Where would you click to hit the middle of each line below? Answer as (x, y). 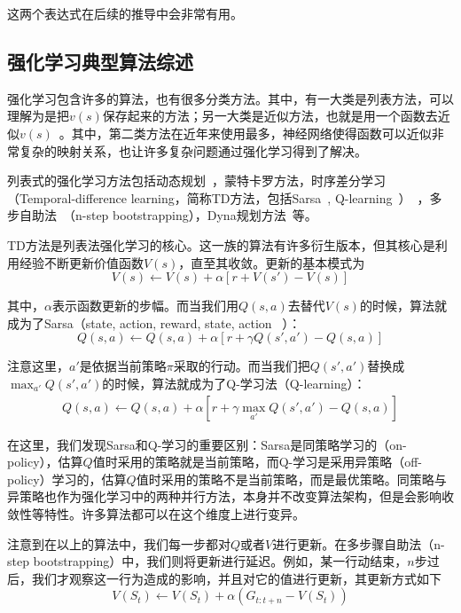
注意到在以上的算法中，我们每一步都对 (119, 543)
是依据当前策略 (123, 366)
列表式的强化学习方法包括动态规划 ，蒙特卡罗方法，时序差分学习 (196, 181)
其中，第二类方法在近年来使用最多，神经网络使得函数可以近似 (251, 133)
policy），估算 (45, 462)
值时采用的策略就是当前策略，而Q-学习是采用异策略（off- (258, 462)
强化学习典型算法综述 (100, 61)
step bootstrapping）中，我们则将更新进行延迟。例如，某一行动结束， (207, 561)
